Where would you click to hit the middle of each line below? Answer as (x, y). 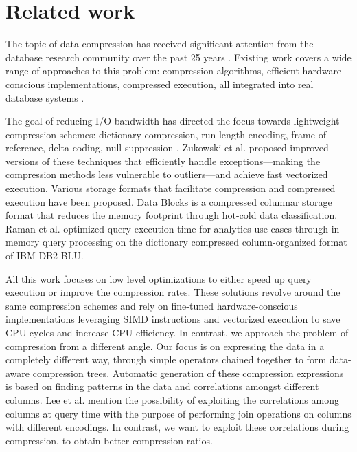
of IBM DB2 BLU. (45, 256)
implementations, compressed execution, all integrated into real (181, 84)
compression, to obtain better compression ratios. (109, 440)
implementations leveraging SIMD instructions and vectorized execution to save (173, 319)
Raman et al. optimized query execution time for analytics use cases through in (173, 228)
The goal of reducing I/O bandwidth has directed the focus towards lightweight (173, 121)
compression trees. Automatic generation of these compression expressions (188, 373)
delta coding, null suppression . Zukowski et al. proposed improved (188, 148)
